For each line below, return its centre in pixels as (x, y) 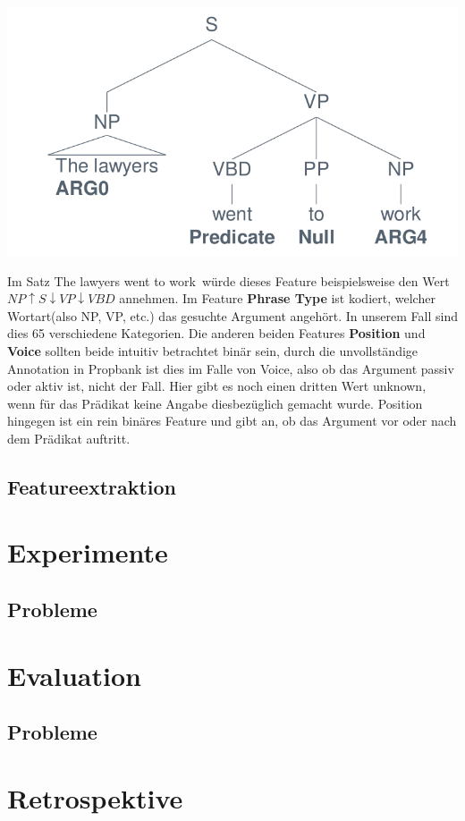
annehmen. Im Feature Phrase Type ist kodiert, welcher (277, 298)
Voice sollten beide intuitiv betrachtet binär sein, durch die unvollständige (213, 350)
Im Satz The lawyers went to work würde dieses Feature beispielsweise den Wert (228, 280)
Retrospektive (95, 797)
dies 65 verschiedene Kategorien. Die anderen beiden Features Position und (216, 333)
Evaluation (74, 675)
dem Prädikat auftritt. (69, 438)
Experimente (88, 552)
